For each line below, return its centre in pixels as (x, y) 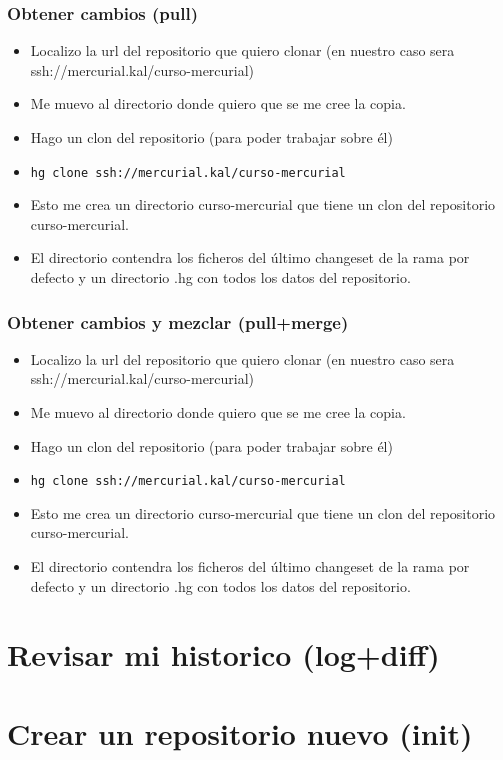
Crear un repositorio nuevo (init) (240, 732)
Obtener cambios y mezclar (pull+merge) (178, 321)
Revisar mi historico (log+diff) (223, 654)
